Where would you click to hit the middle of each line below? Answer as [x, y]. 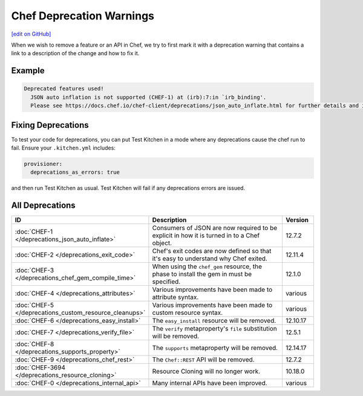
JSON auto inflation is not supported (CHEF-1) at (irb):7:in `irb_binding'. [149, 97]
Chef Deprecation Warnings [83, 16]
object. [162, 243]
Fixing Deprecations [50, 125]
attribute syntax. [175, 297]
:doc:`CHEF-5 [34, 305]
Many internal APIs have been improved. [210, 383]
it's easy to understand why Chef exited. [210, 259]
